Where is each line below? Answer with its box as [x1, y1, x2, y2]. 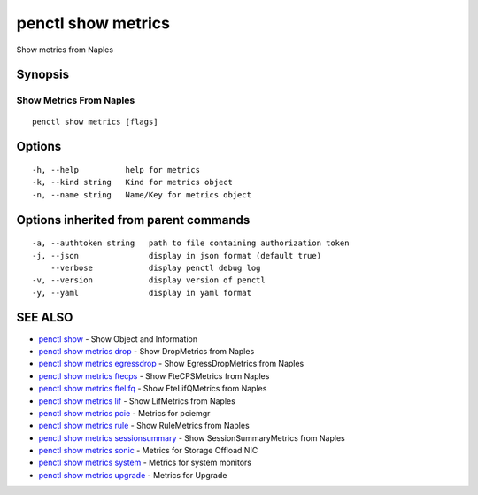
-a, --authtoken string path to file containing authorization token [32, 238, 350, 248]
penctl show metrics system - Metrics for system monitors [38, 457, 252, 468]
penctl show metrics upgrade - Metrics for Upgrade [38, 469, 227, 480]
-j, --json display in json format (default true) [32, 251, 322, 260]
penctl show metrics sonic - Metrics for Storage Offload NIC [38, 445, 258, 456]
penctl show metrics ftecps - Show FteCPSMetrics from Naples [38, 370, 270, 381]
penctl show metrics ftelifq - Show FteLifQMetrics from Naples [38, 383, 267, 394]
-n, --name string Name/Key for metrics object [32, 189, 252, 199]
